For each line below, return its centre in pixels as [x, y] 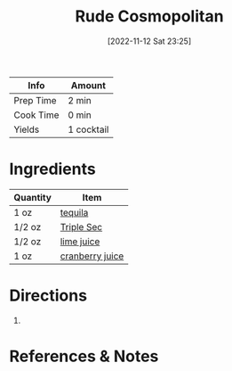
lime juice [80, 241]
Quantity [32, 197]
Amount [88, 85]
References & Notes [84, 356]
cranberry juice [92, 256]
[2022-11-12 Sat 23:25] [149, 41]
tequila [74, 212]
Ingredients [52, 169]
